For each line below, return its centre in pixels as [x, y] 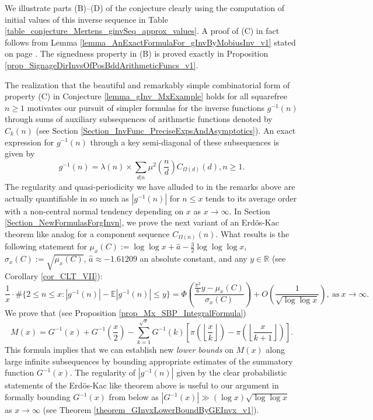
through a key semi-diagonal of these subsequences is [185, 142]
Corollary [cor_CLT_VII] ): [54, 275]
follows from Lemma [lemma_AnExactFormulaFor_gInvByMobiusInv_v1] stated [150, 42]
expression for [29, 142]
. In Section [250, 211]
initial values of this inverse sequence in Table [86, 19]
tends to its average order [251, 198]
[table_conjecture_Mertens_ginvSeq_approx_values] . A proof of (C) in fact [142, 31]
